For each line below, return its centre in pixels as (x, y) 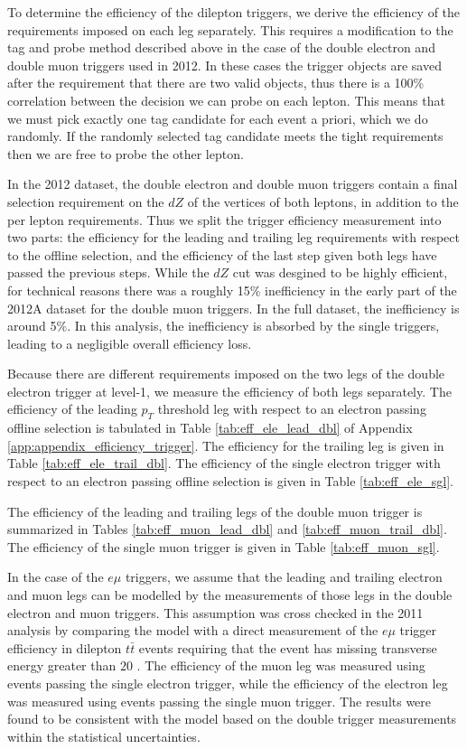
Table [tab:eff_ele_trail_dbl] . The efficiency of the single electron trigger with (224, 463)
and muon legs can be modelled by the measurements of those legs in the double (230, 595)
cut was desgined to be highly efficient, (340, 272)
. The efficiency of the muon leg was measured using (281, 665)
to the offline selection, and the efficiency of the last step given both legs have (222, 254)
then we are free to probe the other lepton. (126, 153)
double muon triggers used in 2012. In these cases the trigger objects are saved (224, 65)
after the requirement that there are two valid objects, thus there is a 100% (216, 83)
